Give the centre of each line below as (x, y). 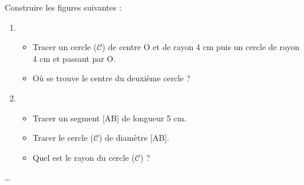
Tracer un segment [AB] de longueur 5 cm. (110, 118)
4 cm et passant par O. (74, 58)
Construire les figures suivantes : (63, 7)
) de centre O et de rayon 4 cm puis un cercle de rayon (201, 47)
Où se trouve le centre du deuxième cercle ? (111, 78)
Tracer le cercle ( (63, 138)
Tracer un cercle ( (65, 47)
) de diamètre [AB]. (134, 138)
